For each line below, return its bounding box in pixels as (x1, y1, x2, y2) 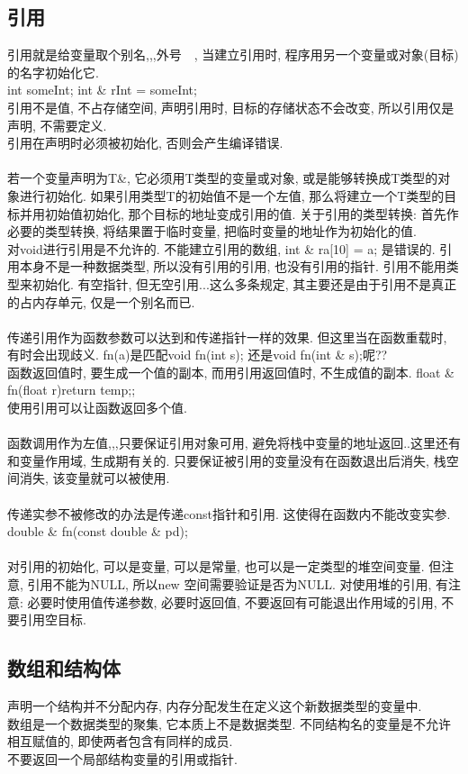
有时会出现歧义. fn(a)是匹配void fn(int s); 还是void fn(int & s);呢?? (7, 345, 388, 364)
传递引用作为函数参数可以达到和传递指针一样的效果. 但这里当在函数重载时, (7, 327, 447, 346)
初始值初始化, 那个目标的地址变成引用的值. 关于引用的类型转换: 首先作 (44, 204, 459, 223)
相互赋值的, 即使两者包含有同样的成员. (7, 732, 233, 751)
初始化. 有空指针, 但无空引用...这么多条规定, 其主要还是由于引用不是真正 (31, 274, 457, 293)
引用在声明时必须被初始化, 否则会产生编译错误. (7, 133, 283, 152)
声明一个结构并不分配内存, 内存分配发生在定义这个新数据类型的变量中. (7, 697, 422, 715)
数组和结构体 (7, 654, 121, 682)
